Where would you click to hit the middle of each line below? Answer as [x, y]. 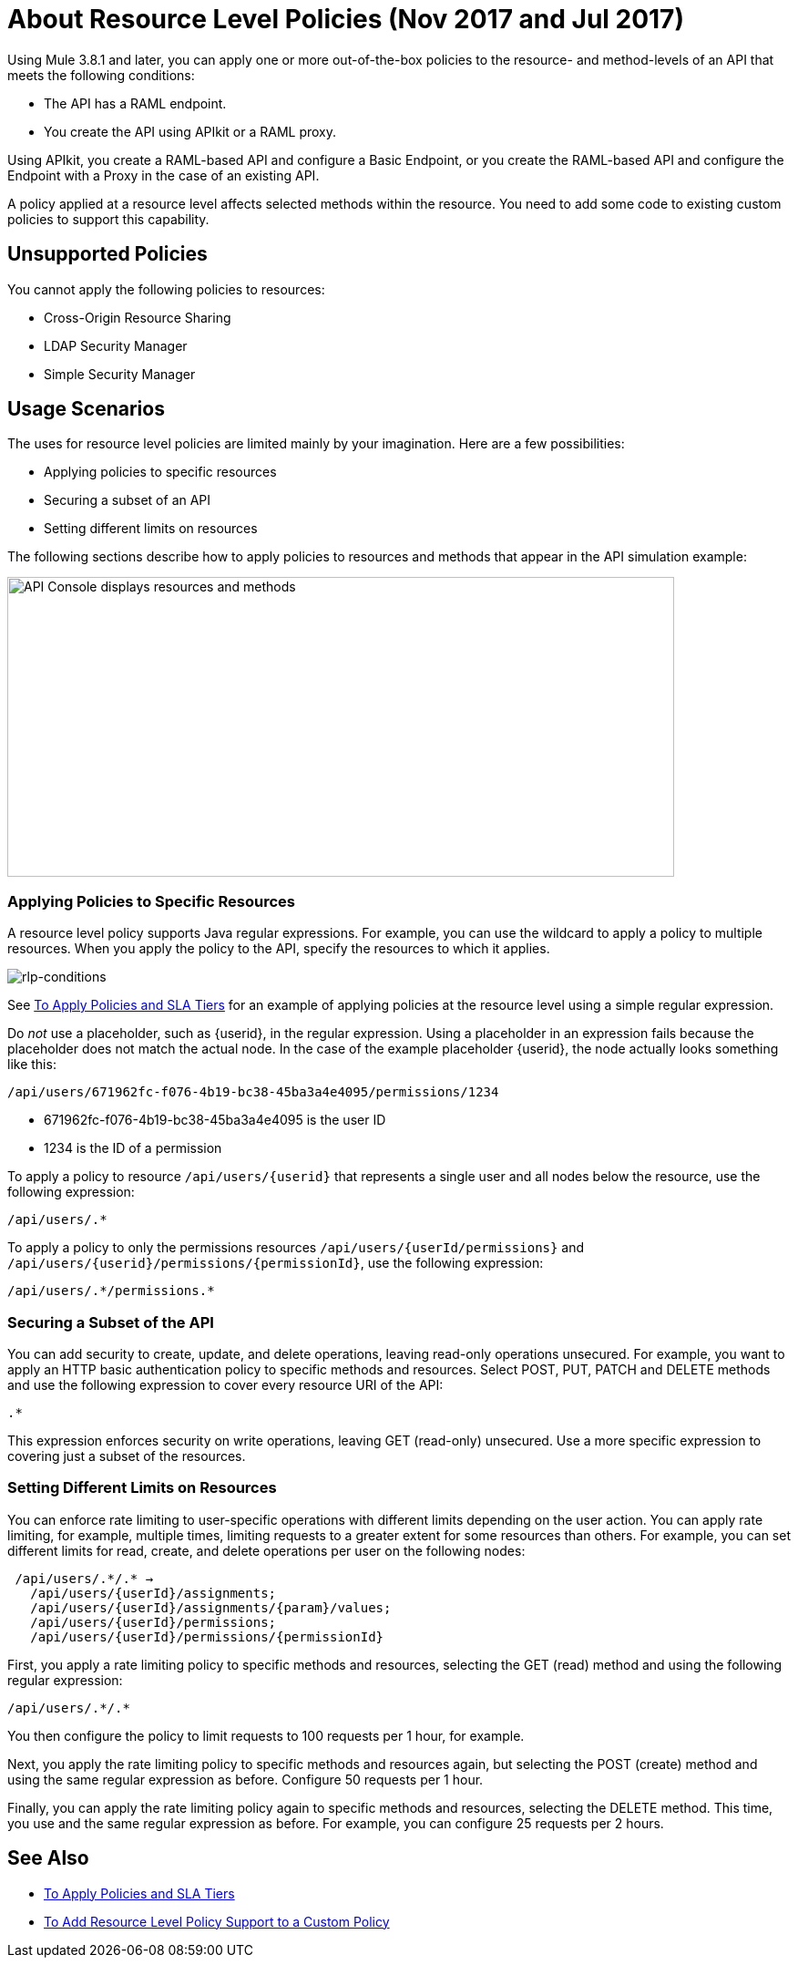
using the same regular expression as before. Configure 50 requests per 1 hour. [246, 1779]
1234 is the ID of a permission [133, 1148]
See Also [48, 1858]
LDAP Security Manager [116, 345]
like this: [32, 1065]
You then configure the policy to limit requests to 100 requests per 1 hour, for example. [266, 1735]
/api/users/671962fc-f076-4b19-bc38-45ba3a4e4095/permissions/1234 [253, 1092]
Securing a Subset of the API [111, 1322]
